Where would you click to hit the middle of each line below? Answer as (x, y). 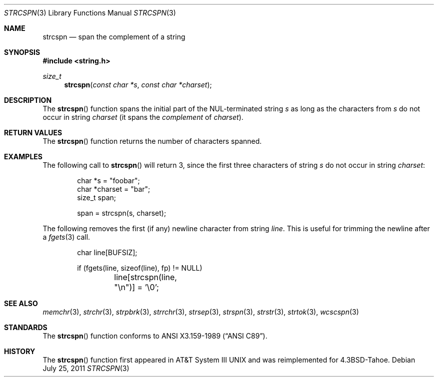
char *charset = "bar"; (114, 189)
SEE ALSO (21, 303)
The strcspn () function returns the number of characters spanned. (152, 141)
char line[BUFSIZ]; (107, 252)
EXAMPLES (23, 157)
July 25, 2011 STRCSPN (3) (86, 368)
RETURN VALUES (33, 133)
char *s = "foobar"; (108, 181)
